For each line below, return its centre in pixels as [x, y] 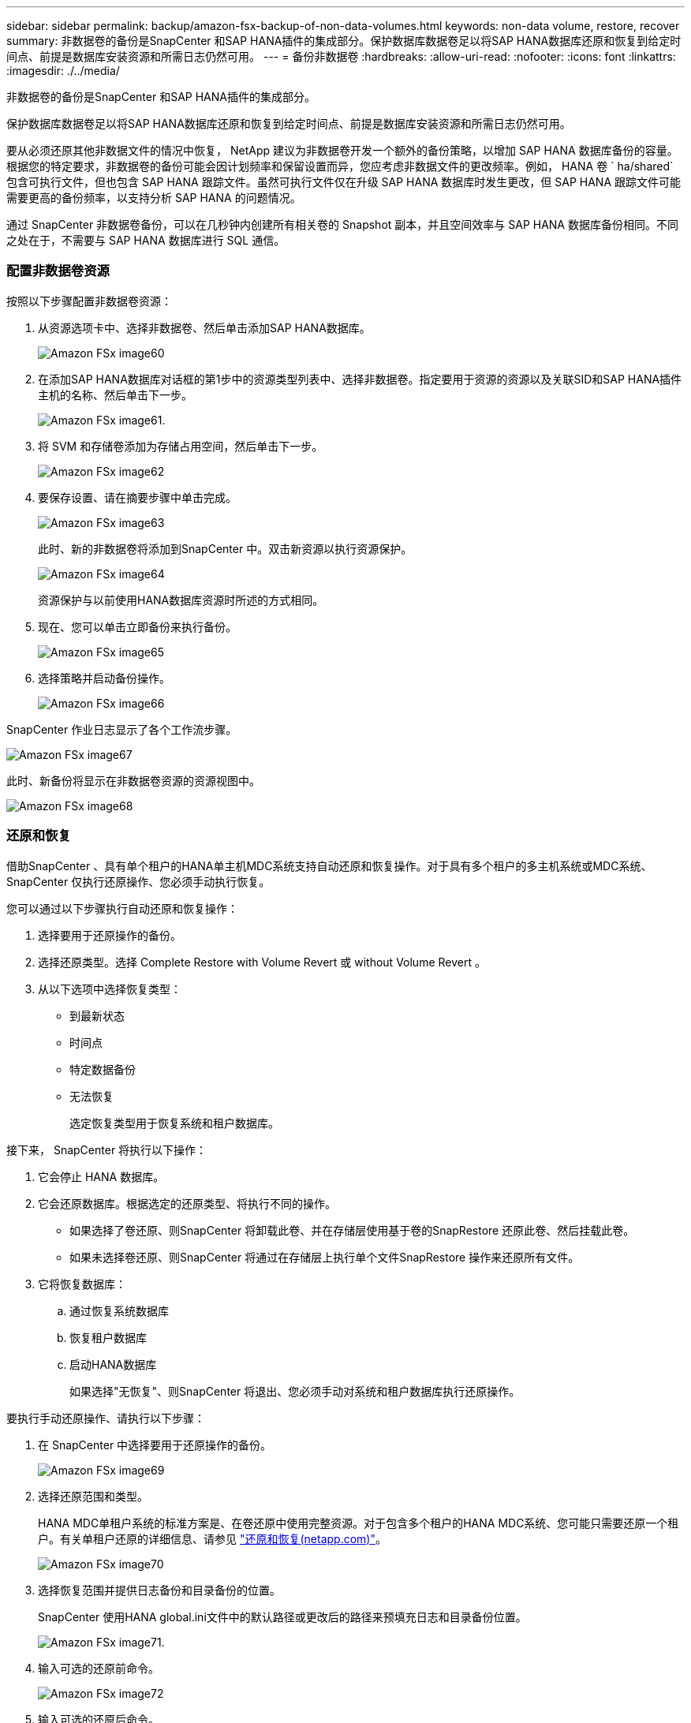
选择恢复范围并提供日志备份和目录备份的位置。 [159, 1590]
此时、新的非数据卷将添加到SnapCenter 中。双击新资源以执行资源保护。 [225, 548]
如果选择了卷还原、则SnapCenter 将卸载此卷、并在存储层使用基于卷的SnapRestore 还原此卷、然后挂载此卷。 [352, 1230]
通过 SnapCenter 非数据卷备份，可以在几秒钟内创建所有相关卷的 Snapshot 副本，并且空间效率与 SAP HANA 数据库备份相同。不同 [342, 224]
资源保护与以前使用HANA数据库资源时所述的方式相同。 [181, 600]
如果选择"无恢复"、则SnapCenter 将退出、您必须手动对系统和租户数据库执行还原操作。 [295, 1391]
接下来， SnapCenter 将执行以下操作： [107, 1149]
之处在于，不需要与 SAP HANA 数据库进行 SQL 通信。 [146, 240]
